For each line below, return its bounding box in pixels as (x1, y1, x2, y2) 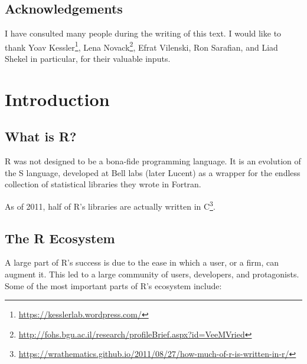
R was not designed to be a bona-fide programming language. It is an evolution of (5, 155, 301, 167)
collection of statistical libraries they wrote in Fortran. (5, 178, 201, 190)
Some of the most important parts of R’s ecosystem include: (5, 279, 222, 292)
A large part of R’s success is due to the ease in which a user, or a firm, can (5, 256, 279, 269)
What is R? (5, 127, 77, 145)
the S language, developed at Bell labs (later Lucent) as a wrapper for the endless (5, 166, 301, 178)
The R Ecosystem (5, 229, 115, 247)
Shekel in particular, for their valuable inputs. (5, 52, 171, 65)
